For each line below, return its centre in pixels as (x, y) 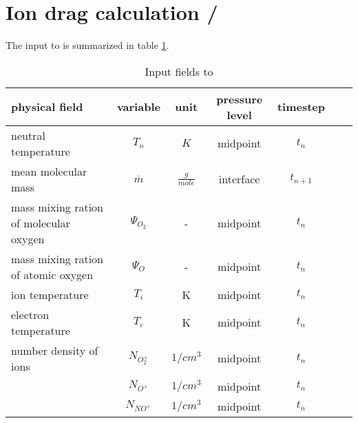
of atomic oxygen (52, 274)
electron (30, 314)
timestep (301, 107)
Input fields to (179, 71)
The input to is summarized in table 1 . (87, 45)
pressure (240, 99)
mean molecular (49, 171)
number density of (55, 350)
